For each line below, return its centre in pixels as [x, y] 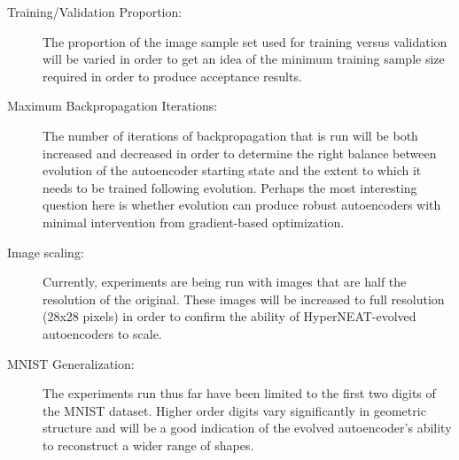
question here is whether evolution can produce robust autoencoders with [242, 205]
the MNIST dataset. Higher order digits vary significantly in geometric [234, 410]
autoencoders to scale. [102, 333]
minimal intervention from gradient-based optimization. [194, 222]
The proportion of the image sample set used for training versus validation [245, 41]
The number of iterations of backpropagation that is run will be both [230, 135]
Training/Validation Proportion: [95, 11]
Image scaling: [46, 252]
